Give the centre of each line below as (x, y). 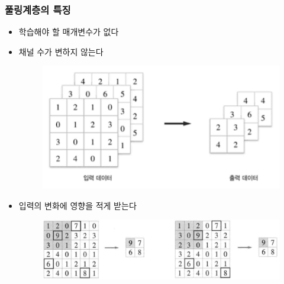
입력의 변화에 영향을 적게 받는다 (78, 205)
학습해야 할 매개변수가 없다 (69, 32)
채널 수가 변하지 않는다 (61, 51)
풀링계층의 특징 (38, 9)
